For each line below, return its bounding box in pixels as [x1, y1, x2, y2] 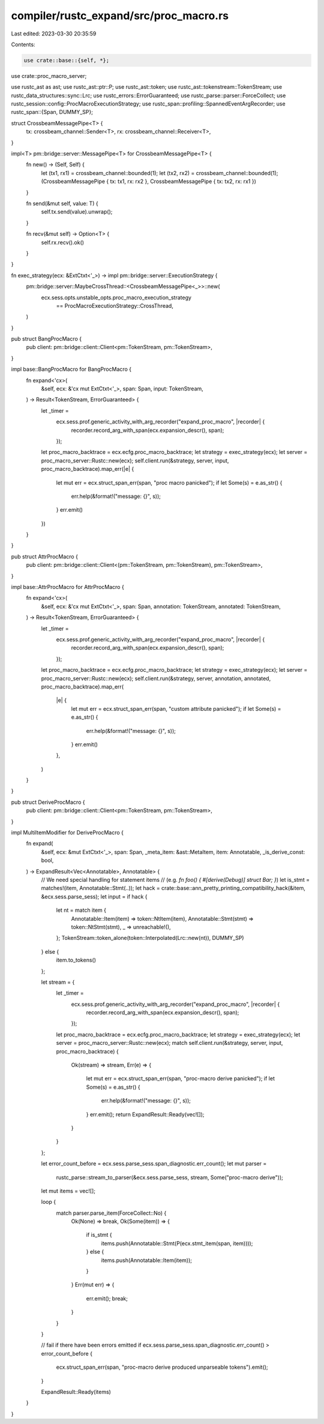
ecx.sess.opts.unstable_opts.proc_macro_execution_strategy [41, 294, 192, 301]
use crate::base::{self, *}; [23, 57, 110, 64]
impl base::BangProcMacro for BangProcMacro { [11, 366, 132, 373]
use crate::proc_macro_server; [11, 72, 87, 79]
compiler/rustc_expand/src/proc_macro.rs [11, 9, 229, 22]
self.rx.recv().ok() [41, 239, 84, 246]
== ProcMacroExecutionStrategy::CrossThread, [56, 302, 173, 309]
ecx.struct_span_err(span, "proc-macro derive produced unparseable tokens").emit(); [56, 1363, 268, 1371]
